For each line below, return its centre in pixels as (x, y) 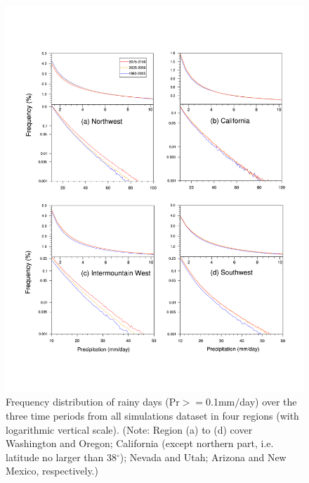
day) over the (268, 402)
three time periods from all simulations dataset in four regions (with (152, 416)
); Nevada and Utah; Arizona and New (203, 457)
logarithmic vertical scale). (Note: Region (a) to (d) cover (129, 429)
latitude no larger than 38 (61, 457)
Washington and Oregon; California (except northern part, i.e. (140, 443)
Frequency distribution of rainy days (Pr (93, 402)
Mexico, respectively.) (52, 471)
